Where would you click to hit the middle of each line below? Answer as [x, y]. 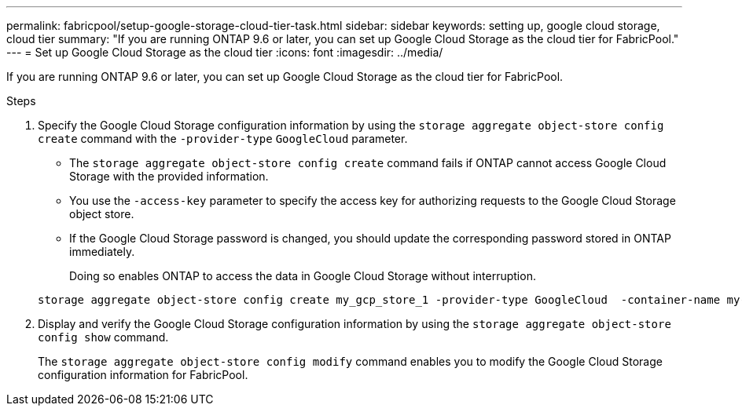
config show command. [103, 337]
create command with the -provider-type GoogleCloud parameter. [223, 139]
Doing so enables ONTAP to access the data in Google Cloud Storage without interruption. [303, 276]
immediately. [102, 252]
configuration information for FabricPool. [143, 375]
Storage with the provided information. [169, 176]
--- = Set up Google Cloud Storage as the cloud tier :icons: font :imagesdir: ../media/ [225, 52]
